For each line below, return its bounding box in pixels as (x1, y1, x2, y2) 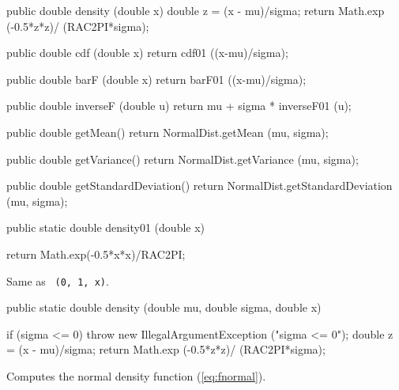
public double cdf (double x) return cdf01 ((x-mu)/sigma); (6, 44, 288, 61)
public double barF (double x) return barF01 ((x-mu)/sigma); (6, 70, 307, 87)
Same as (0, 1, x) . (6, 272, 109, 289)
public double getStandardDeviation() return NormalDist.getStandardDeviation (6, 177, 393, 194)
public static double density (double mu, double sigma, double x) (6, 299, 322, 316)
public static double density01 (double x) (6, 219, 205, 236)
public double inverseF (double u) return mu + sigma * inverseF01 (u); (6, 97, 352, 114)
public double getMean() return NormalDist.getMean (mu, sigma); (6, 123, 329, 140)
